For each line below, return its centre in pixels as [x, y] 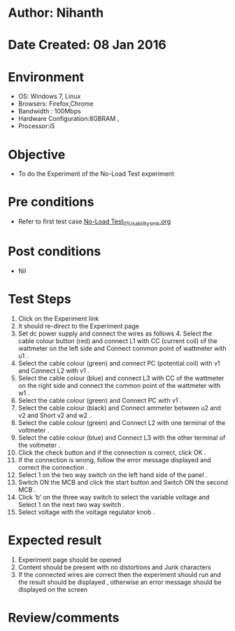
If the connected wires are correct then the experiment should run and [119, 574]
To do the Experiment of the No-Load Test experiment [96, 174]
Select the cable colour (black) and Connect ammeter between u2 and [119, 408]
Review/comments [64, 617]
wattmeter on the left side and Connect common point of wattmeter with [122, 348]
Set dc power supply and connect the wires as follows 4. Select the [115, 333]
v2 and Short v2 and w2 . [55, 415]
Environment [46, 77]
